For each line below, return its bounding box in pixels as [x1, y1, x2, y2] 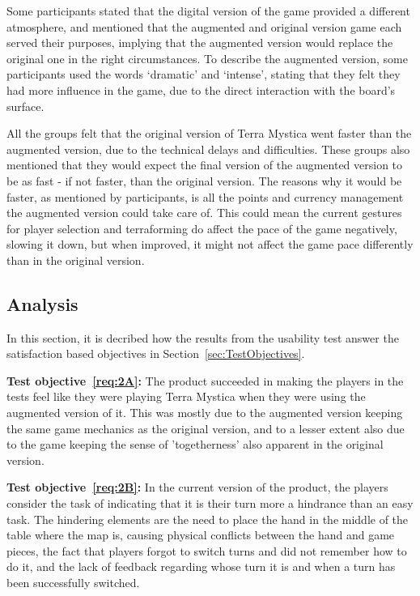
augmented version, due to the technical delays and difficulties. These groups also [6, 140, 410, 157]
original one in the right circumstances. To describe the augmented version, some [6, 49, 408, 66]
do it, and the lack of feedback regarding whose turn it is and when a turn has [6, 558, 396, 575]
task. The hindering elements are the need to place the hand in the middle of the [6, 510, 409, 527]
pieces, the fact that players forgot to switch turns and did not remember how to [6, 542, 407, 559]
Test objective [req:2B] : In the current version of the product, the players [6, 479, 388, 496]
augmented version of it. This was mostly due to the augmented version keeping [6, 404, 403, 421]
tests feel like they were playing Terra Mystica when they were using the [6, 388, 366, 405]
